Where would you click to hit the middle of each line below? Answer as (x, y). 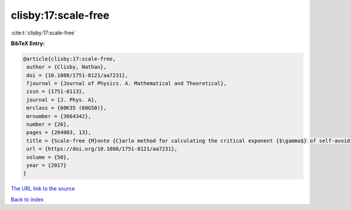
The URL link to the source (43, 189)
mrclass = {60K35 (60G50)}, (67, 108)
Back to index (27, 199)
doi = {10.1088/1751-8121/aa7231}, (78, 75)
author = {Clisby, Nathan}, (67, 67)
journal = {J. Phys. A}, (62, 100)
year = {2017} (47, 165)
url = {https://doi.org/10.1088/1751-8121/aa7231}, (102, 149)
